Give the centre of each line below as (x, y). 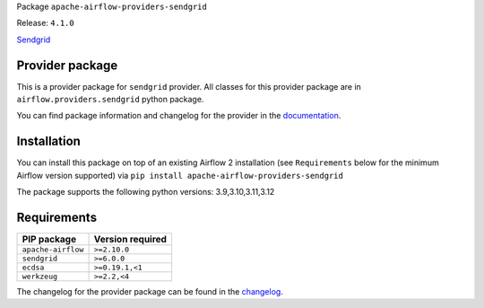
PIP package (49, 240)
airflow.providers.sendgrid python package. (110, 100)
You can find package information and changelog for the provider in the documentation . (179, 116)
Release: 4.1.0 (46, 23)
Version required (130, 240)
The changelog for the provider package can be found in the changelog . (150, 292)
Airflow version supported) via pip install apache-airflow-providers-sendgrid (180, 175)
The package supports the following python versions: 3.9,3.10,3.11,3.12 (146, 192)
